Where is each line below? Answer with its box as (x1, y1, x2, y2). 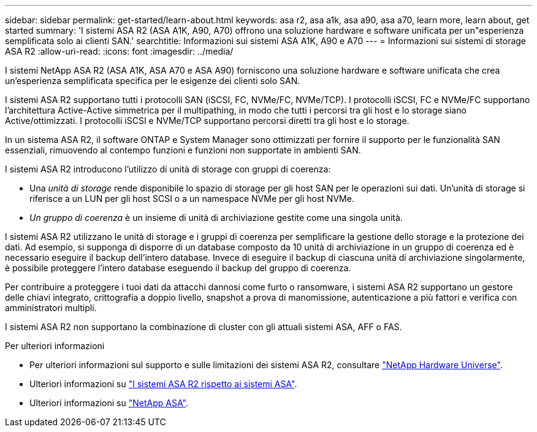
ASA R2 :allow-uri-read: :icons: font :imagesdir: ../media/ (5, 46, 234, 56)
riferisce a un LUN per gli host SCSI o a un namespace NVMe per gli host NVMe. (29, 193, 354, 204)
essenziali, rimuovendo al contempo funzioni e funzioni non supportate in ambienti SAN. (5, 145, 361, 155)
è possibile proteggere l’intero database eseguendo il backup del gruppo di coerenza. (5, 263, 351, 273)
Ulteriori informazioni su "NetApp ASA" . (29, 398, 188, 408)
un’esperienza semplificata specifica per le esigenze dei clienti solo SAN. (5, 75, 300, 86)
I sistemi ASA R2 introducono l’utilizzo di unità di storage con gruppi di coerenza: (5, 164, 331, 174)
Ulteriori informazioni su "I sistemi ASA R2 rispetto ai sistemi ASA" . (29, 379, 297, 389)
